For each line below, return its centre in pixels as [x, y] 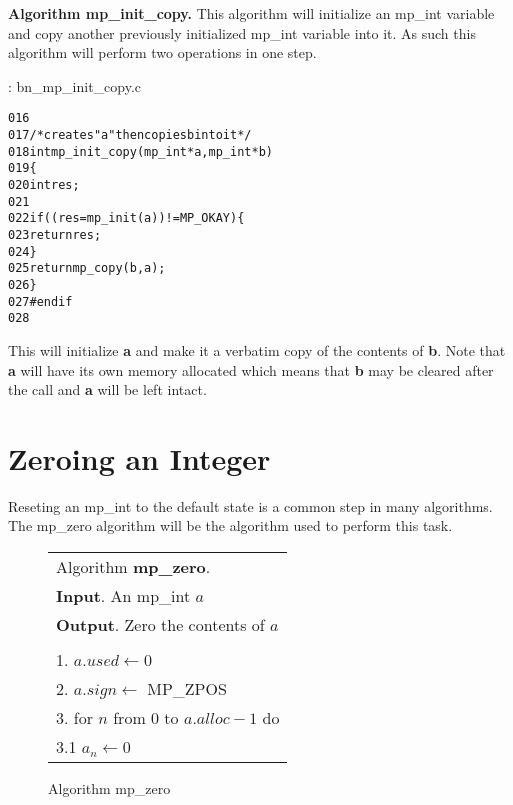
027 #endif [40, 301]
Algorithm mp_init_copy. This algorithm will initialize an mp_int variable [251, 13]
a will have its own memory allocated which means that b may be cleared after [251, 369]
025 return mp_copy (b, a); [87, 268]
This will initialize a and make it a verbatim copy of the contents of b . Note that [257, 349]
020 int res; [44, 185]
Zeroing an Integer [139, 457]
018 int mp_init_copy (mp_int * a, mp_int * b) [140, 151]
